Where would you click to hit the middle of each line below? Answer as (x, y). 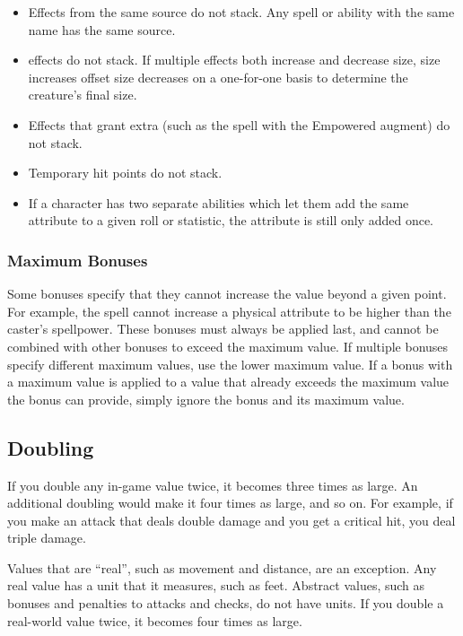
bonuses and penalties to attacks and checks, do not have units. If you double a (226, 603)
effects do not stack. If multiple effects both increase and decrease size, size (234, 60)
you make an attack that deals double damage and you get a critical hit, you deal (231, 520)
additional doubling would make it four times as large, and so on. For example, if (230, 503)
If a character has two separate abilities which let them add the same (218, 202)
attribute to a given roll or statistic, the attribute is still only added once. (231, 220)
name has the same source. (102, 29)
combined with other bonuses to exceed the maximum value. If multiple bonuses (228, 346)
